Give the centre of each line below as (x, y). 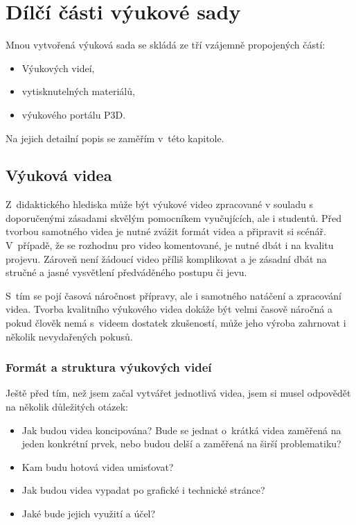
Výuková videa (59, 175)
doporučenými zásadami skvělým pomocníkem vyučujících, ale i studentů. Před (174, 217)
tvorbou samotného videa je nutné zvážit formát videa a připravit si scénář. (166, 231)
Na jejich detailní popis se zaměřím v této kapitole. (115, 138)
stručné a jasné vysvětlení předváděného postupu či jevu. (126, 272)
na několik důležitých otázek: (67, 407)
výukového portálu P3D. (74, 114)
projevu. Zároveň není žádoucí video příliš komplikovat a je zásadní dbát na (166, 258)
